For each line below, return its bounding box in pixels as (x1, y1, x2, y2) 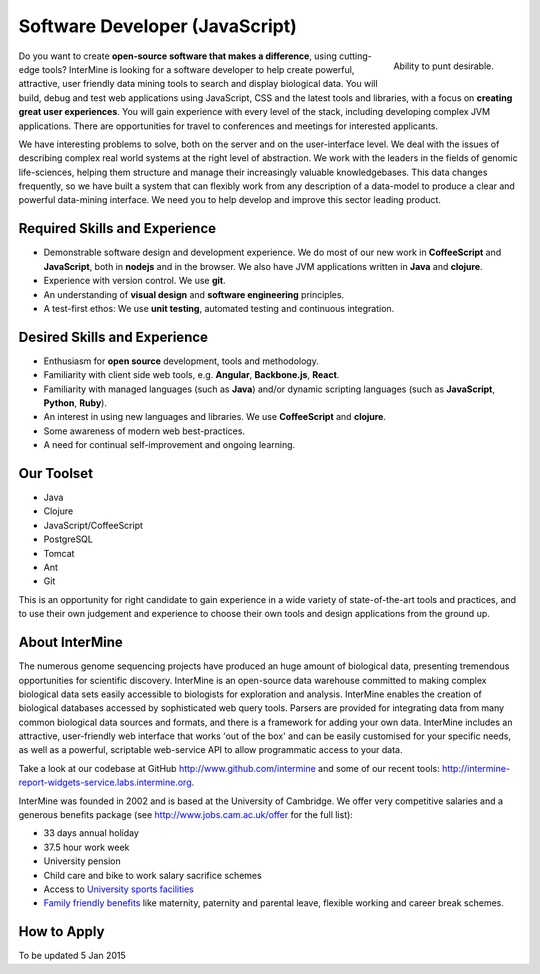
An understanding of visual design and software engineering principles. (43, 288, 345, 300)
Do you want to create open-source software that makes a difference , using (18, 50, 337, 62)
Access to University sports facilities (43, 883, 194, 895)
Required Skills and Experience (18, 220, 217, 237)
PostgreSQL (43, 533, 94, 545)
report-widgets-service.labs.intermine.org (18, 776, 192, 789)
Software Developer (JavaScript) (18, 15, 297, 37)
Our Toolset (18, 465, 94, 482)
